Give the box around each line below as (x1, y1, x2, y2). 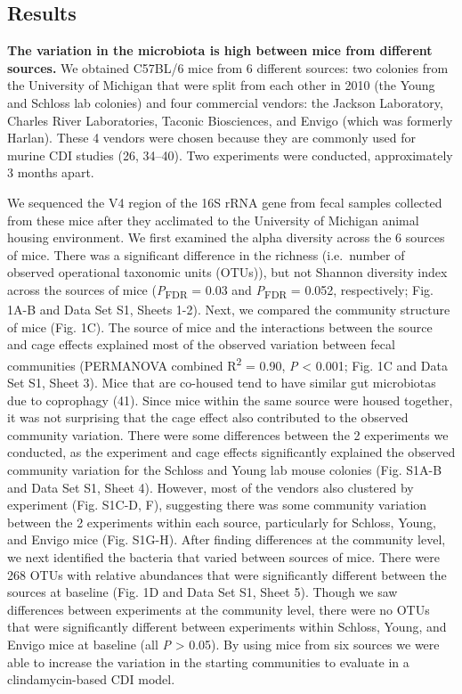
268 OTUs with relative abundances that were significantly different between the (7, 565, 447, 584)
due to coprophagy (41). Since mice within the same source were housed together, (7, 390, 453, 409)
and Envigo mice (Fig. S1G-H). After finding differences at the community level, (7, 530, 446, 549)
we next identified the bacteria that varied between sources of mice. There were (7, 548, 440, 567)
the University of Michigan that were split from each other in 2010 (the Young (7, 76, 435, 94)
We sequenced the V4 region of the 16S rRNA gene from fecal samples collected (7, 192, 442, 211)
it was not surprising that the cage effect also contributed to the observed (7, 408, 409, 427)
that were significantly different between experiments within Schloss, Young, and (7, 617, 447, 636)
